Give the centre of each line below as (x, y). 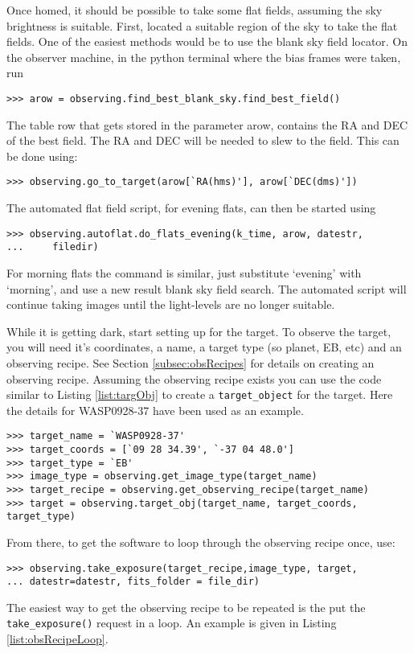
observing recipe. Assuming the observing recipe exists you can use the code (194, 378)
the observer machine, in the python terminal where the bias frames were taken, (204, 57)
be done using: (42, 156)
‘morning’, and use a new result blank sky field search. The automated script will (207, 288)
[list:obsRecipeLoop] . (57, 639)
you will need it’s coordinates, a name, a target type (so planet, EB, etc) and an (204, 347)
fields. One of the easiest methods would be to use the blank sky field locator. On (207, 41)
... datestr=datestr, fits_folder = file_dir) (133, 582)
